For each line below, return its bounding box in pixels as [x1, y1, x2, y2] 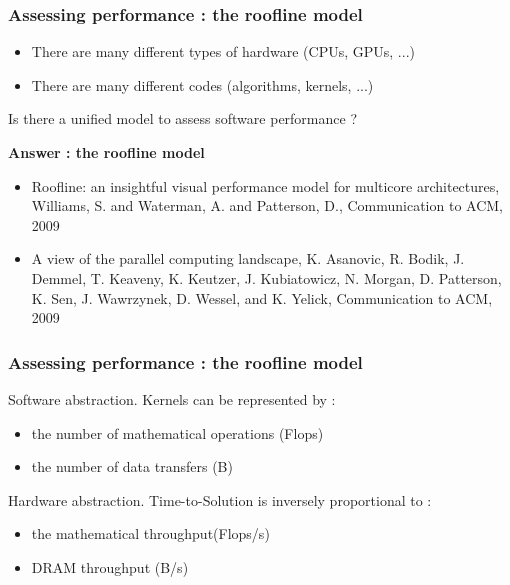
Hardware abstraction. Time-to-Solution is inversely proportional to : [8, 489, 432, 510]
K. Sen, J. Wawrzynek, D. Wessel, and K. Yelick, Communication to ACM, [31, 287, 493, 308]
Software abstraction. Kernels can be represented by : [8, 388, 336, 409]
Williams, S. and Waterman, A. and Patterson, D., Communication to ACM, [31, 195, 504, 216]
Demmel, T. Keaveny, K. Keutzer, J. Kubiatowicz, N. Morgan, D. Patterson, [31, 267, 502, 288]
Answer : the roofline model [8, 142, 205, 162]
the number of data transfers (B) [31, 456, 233, 477]
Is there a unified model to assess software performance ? [8, 108, 358, 129]
